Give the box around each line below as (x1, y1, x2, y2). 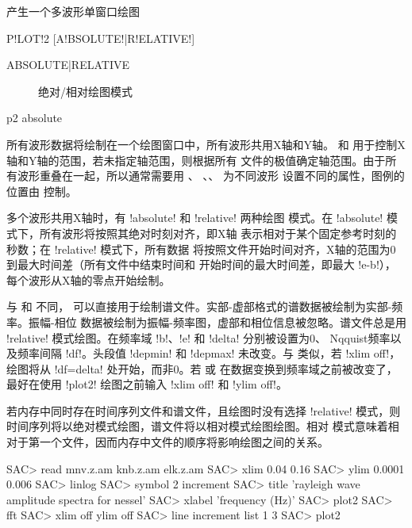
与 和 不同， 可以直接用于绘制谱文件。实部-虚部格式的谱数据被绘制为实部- (6, 298, 392, 315)
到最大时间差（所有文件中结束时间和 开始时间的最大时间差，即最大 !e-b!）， (6, 256, 396, 273)
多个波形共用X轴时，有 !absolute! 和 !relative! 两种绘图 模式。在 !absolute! (6, 209, 383, 226)
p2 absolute (6, 109, 63, 126)
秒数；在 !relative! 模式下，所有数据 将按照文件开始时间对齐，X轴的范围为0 (6, 240, 396, 257)
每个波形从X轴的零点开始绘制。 (6, 271, 171, 288)
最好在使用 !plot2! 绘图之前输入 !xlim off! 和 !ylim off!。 (6, 376, 287, 392)
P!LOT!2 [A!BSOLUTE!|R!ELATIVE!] (6, 29, 195, 46)
